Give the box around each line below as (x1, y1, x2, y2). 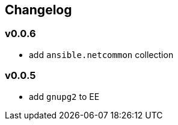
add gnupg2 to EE (29, 91, 100, 102)
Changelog (5, 2, 72, 17)
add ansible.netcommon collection (29, 49, 174, 60)
